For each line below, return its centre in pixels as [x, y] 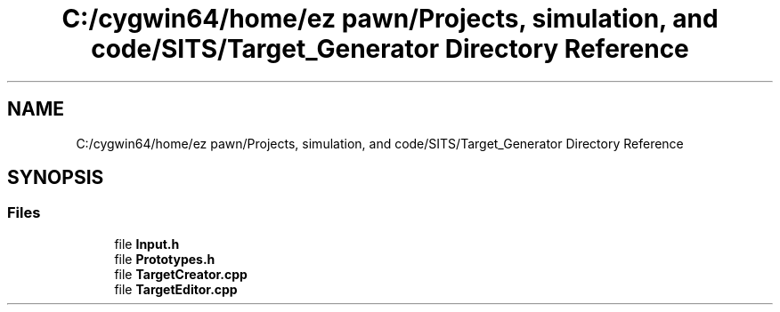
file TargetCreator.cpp [181, 274]
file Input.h [147, 244]
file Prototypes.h [165, 259]
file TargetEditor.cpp [176, 289]
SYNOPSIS [56, 178]
